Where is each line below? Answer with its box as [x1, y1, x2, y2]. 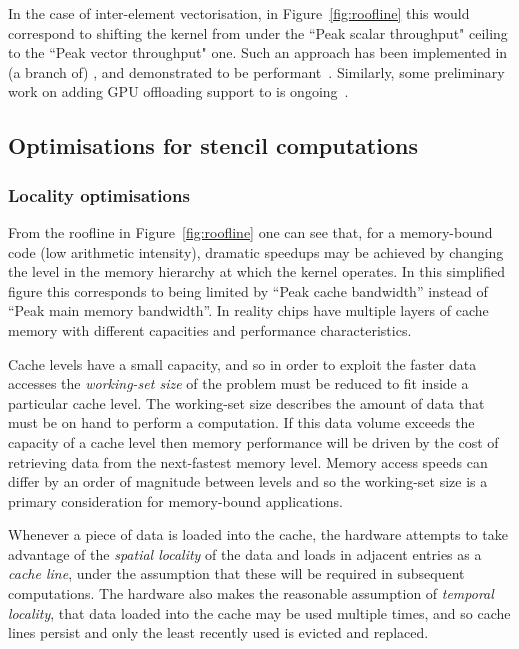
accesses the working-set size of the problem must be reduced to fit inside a [8, 373, 469, 394]
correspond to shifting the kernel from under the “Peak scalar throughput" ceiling [8, 22, 508, 43]
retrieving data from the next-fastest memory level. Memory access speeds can [8, 451, 488, 472]
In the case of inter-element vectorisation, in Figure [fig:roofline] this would [8, 3, 470, 23]
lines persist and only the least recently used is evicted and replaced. [8, 622, 429, 643]
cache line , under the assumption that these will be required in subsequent [8, 563, 465, 584]
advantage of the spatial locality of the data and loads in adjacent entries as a [8, 543, 482, 564]
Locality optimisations [8, 182, 190, 207]
